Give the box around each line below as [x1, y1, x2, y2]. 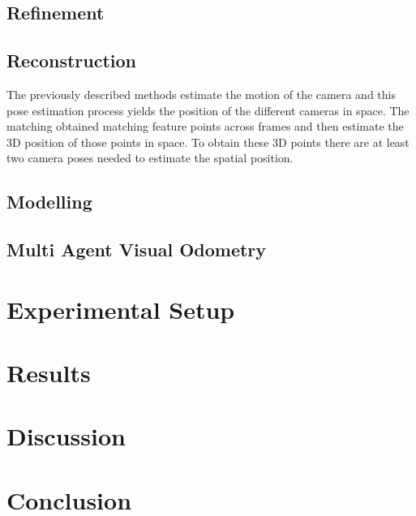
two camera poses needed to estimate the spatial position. [6, 149, 294, 166]
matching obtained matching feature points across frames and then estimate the [6, 118, 404, 135]
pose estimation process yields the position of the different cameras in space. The [6, 101, 410, 118]
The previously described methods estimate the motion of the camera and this [6, 85, 396, 102]
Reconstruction [6, 48, 137, 73]
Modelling [6, 189, 92, 214]
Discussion [6, 419, 126, 453]
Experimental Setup [6, 292, 235, 325]
